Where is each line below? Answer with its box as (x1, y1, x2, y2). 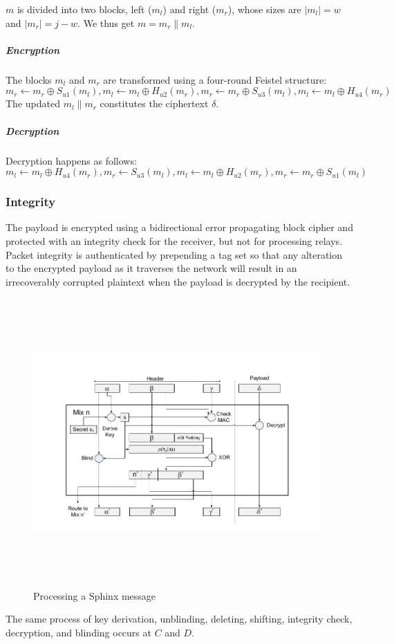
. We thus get (77, 15, 135, 30)
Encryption (6, 42, 60, 57)
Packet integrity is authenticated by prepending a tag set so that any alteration (6, 247, 343, 261)
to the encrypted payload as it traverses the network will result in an (6, 261, 297, 275)
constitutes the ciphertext (100, 96, 209, 111)
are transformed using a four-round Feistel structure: (103, 72, 327, 86)
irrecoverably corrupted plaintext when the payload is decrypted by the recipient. (6, 274, 350, 288)
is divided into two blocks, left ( (17, 2, 152, 16)
